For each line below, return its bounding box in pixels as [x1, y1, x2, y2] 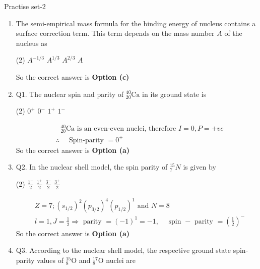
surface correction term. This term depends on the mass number [16, 28, 215, 38]
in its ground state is [142, 88, 207, 99]
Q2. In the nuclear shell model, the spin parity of [16, 162, 168, 172]
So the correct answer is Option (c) [16, 71, 129, 82]
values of [37, 254, 64, 265]
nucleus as [16, 37, 47, 48]
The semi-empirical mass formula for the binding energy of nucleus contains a [16, 18, 256, 28]
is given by [183, 162, 216, 172]
